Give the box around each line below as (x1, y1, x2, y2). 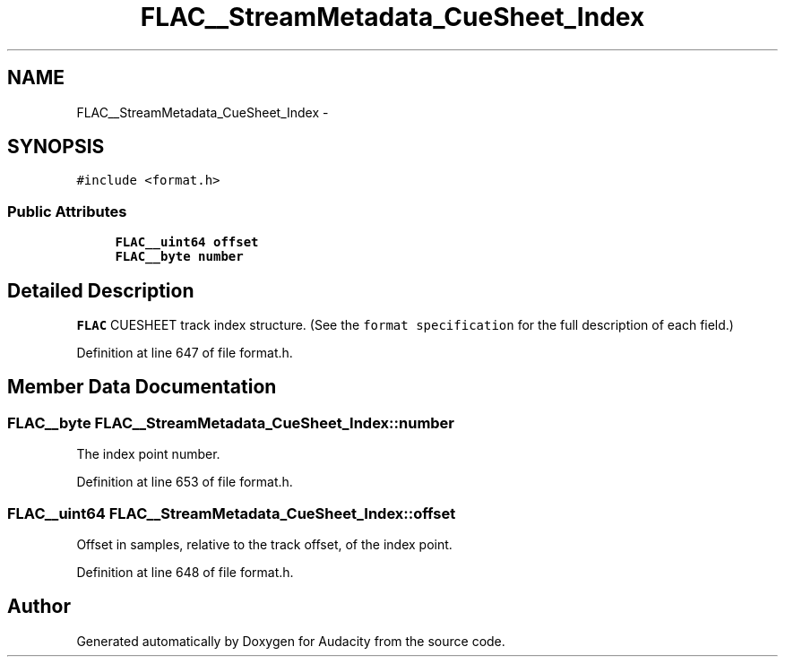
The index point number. (76, 446, 220, 462)
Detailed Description (7, 279, 194, 302)
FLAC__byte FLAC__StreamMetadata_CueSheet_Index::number (7, 413, 455, 432)
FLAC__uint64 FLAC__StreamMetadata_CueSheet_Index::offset (7, 504, 456, 522)
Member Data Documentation (7, 375, 277, 399)
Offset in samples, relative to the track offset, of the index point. (76, 537, 453, 552)
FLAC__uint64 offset (115, 235, 259, 250)
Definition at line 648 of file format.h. (76, 565, 294, 580)
